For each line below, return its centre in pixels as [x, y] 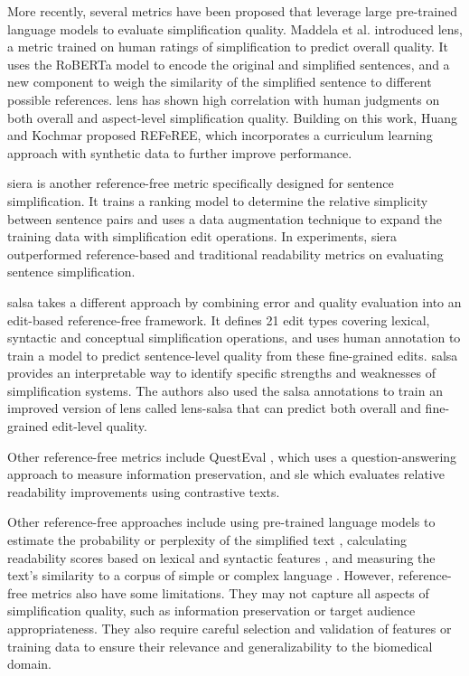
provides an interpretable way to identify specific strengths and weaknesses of [221, 373]
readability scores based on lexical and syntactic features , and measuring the [221, 557]
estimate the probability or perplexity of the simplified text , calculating [207, 540]
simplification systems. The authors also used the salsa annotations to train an [225, 390]
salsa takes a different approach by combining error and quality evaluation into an [234, 301]
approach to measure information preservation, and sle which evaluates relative [226, 474]
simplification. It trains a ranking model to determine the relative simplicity [218, 200]
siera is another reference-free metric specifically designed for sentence [201, 183]
